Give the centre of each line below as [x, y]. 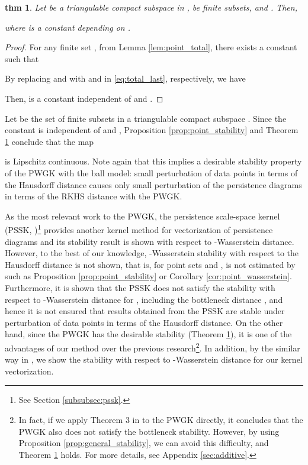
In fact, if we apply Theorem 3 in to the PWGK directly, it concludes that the [161, 419]
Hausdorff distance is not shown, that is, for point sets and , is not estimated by [150, 264]
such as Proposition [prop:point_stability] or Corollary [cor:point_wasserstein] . [148, 276]
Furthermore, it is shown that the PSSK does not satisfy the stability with [140, 287]
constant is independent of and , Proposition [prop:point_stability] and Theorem [152, 130]
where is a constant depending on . [68, 27]
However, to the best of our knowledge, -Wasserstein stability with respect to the [152, 253]
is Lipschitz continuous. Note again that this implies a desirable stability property [153, 161]
